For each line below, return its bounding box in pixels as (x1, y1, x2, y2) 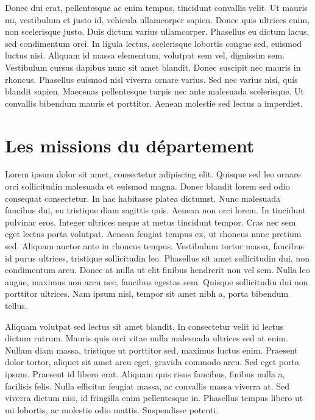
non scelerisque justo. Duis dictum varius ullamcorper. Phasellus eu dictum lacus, (5, 25, 310, 38)
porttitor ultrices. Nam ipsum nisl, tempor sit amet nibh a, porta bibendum (5, 287, 289, 300)
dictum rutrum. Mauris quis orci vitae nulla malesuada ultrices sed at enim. (5, 332, 288, 344)
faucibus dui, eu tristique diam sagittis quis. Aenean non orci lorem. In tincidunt (5, 204, 306, 216)
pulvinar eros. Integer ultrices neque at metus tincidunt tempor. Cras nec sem (5, 215, 296, 228)
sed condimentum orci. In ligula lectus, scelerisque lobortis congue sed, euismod (5, 37, 302, 49)
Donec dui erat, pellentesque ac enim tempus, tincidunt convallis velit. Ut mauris (5, 1, 308, 13)
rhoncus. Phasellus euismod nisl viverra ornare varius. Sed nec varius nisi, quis (5, 73, 298, 85)
